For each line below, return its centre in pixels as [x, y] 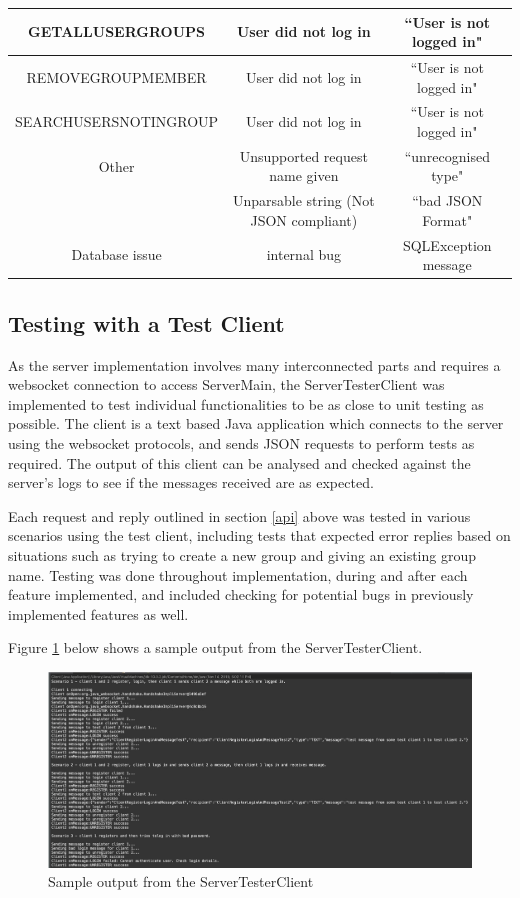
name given [304, 175]
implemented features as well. [98, 613]
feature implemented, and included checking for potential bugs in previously [241, 594]
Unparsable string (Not [303, 200]
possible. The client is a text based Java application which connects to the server [256, 423]
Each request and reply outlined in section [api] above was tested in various [239, 515]
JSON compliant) [304, 219]
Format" [447, 219]
